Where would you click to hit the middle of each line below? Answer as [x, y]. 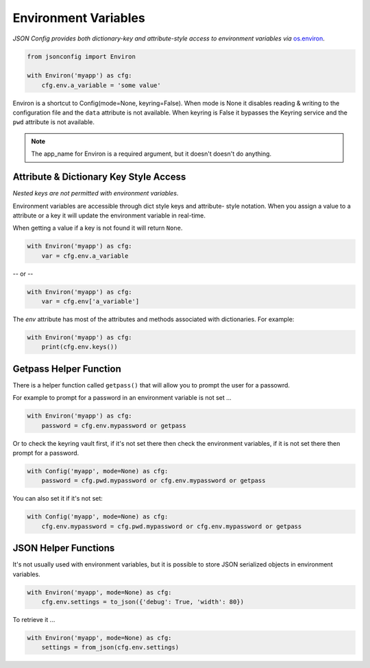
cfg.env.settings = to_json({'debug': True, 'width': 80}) [143, 602]
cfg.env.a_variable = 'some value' [101, 85]
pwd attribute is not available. [54, 122]
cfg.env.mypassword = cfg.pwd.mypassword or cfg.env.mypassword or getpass [172, 526]
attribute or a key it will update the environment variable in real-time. [109, 215]
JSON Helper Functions [64, 548]
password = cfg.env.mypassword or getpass [114, 426]
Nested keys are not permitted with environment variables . [96, 193]
